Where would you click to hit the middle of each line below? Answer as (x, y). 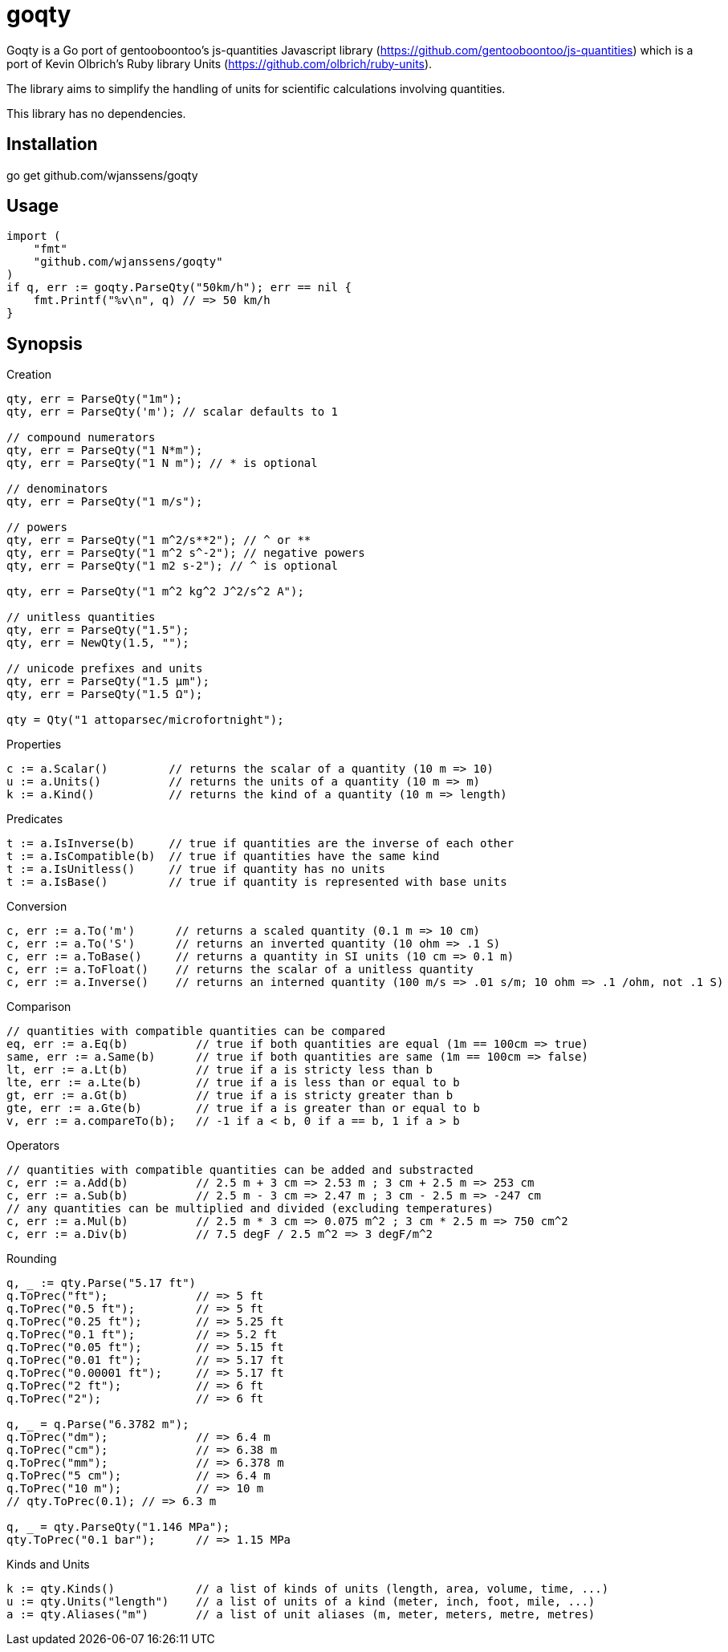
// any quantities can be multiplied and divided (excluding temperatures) (250, 1209)
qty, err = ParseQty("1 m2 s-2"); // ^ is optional (173, 566)
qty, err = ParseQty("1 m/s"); (105, 502)
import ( (34, 236)
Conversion (37, 907)
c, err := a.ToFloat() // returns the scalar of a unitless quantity (240, 970)
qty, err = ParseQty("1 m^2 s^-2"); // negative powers (186, 553)
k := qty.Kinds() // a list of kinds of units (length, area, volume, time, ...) (308, 1589)
